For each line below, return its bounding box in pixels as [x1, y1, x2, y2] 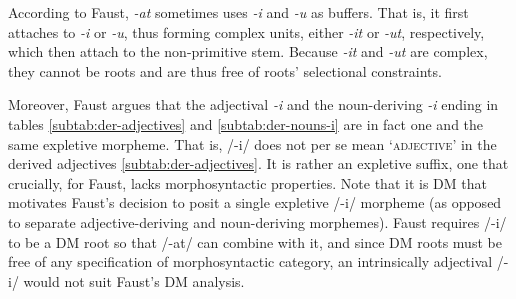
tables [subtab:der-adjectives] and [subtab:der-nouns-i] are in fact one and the [8, 113, 484, 134]
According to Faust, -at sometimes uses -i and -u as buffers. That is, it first [8, 2, 469, 22]
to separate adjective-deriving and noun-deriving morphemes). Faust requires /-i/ [8, 211, 507, 232]
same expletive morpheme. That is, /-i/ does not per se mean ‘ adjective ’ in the [8, 133, 497, 154]
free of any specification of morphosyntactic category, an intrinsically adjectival [8, 251, 493, 272]
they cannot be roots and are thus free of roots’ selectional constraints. [8, 60, 442, 81]
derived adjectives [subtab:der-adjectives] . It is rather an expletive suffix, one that [8, 153, 509, 174]
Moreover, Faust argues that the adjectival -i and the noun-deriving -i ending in [8, 94, 499, 115]
